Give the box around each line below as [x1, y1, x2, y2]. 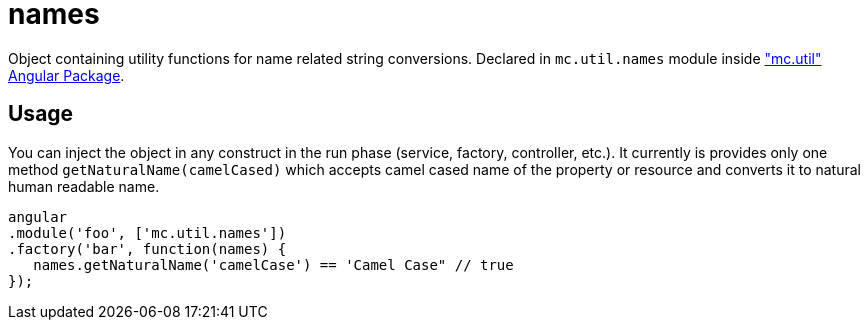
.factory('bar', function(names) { [8, 240, 287, 257]
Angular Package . [8, 66, 125, 84]
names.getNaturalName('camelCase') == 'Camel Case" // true [33, 256, 514, 273]
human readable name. [8, 177, 160, 195]
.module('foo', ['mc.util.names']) [8, 224, 287, 241]
